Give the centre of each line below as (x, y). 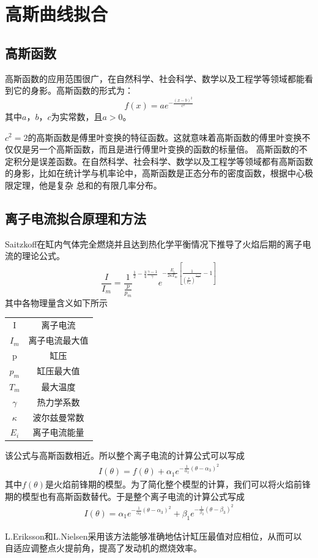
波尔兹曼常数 (58, 417)
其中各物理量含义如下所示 (56, 302)
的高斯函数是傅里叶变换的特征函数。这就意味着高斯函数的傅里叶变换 (165, 137)
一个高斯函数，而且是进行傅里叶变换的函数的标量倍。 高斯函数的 (169, 149)
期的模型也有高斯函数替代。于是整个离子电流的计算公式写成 (125, 496)
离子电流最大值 (58, 340)
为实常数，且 (77, 116)
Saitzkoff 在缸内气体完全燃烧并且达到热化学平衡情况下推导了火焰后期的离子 (154, 243)
